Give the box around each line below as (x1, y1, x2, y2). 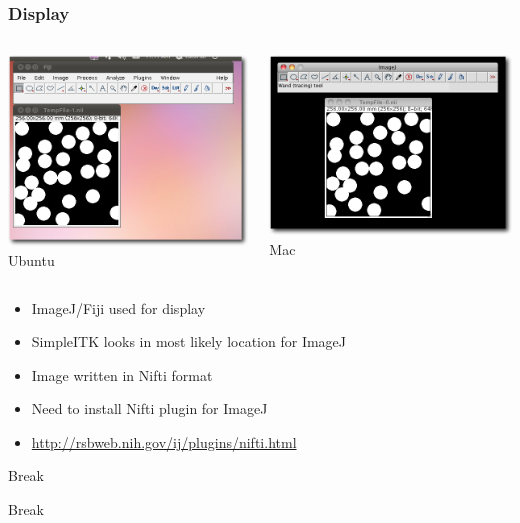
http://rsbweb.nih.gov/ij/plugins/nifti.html (31, 431, 297, 452)
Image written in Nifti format (31, 364, 213, 385)
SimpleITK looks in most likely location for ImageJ (31, 331, 347, 352)
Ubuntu (8, 249, 55, 270)
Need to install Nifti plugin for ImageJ (31, 398, 268, 419)
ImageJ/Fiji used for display (31, 297, 206, 318)
